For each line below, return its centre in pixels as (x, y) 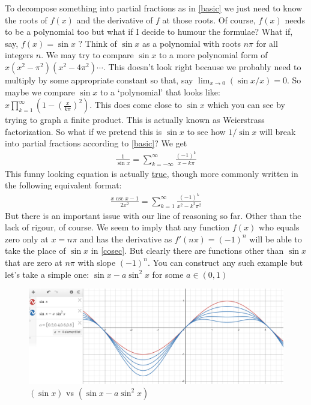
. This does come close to (136, 105)
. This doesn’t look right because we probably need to (202, 66)
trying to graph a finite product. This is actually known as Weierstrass (135, 120)
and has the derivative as (126, 238)
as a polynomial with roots (192, 43)
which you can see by (246, 105)
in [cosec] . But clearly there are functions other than (187, 250)
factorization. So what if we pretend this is (83, 131)
